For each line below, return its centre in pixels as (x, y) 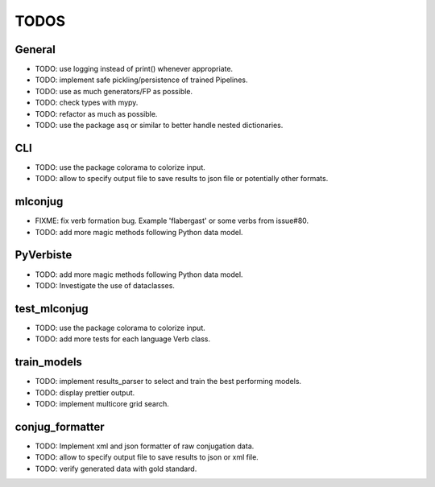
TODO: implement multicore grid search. (102, 403)
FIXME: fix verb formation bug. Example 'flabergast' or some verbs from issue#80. (172, 221)
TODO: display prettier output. (85, 392)
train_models (48, 362)
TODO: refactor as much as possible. (96, 113)
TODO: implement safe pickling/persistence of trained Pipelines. (141, 80)
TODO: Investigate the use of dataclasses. (105, 285)
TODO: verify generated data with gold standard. (116, 468)
